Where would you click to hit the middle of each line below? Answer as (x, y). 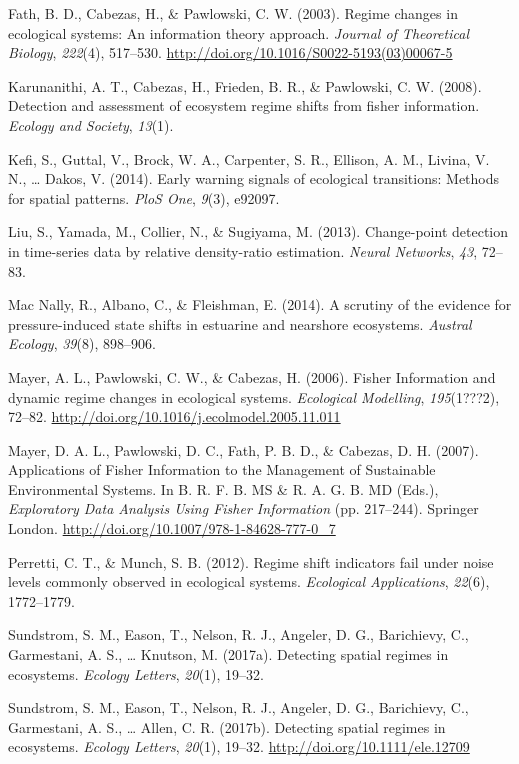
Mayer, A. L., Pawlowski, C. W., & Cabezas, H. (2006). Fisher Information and (252, 376)
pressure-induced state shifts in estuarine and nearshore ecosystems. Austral (240, 323)
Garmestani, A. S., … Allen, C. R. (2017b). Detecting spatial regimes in (227, 726)
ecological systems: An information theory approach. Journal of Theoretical (238, 32)
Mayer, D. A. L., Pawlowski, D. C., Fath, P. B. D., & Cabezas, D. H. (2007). (243, 449)
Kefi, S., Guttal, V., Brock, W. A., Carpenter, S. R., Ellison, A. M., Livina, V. (249, 158)
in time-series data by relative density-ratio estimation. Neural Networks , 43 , (243, 250)
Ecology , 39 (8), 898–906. (82, 343)
